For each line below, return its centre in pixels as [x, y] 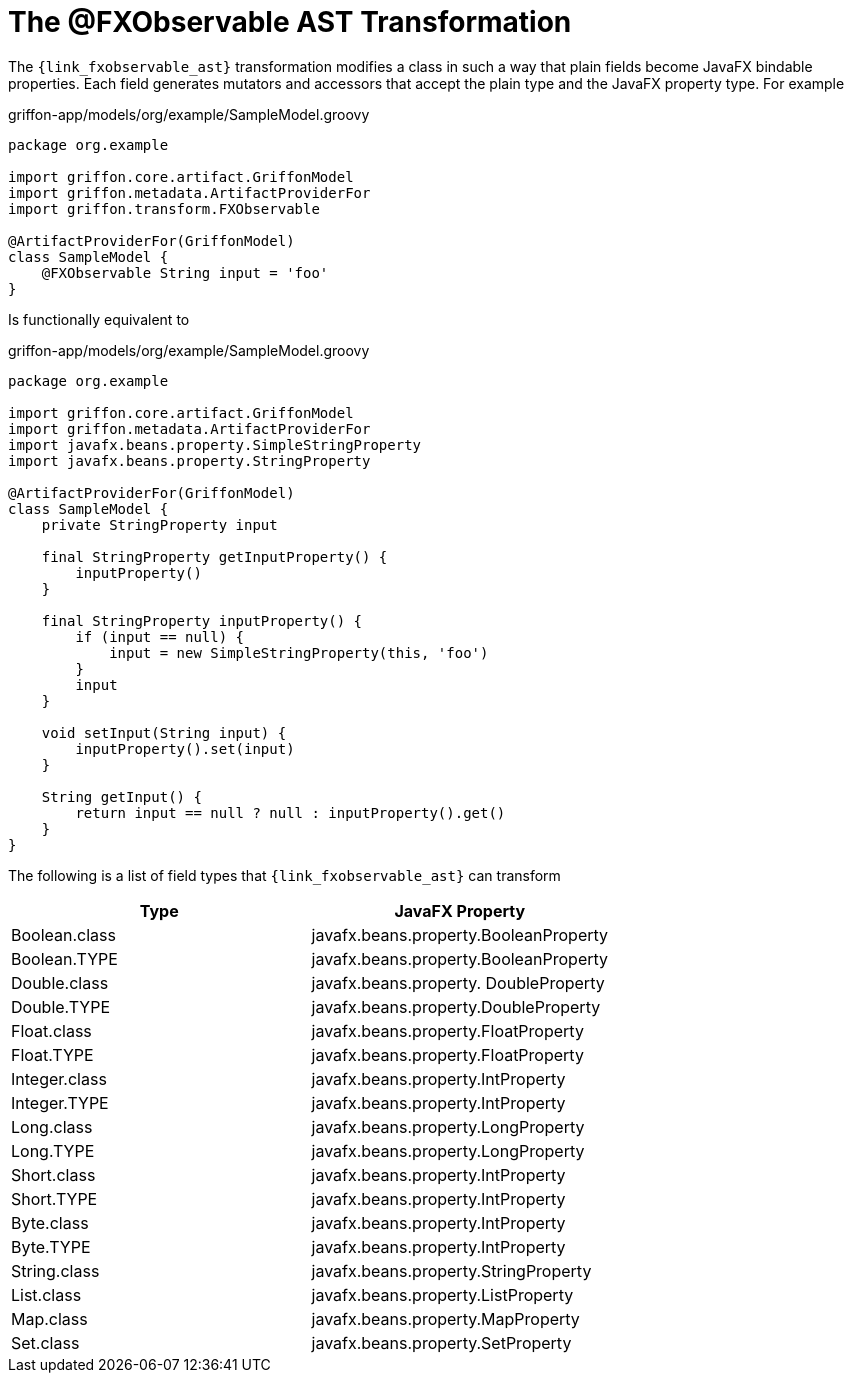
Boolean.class [63, 934]
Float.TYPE [52, 1054]
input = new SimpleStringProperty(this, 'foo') [299, 652]
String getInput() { [121, 796]
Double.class [60, 982]
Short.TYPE [54, 1198]
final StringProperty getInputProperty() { [214, 556]
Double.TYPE [61, 1006]
